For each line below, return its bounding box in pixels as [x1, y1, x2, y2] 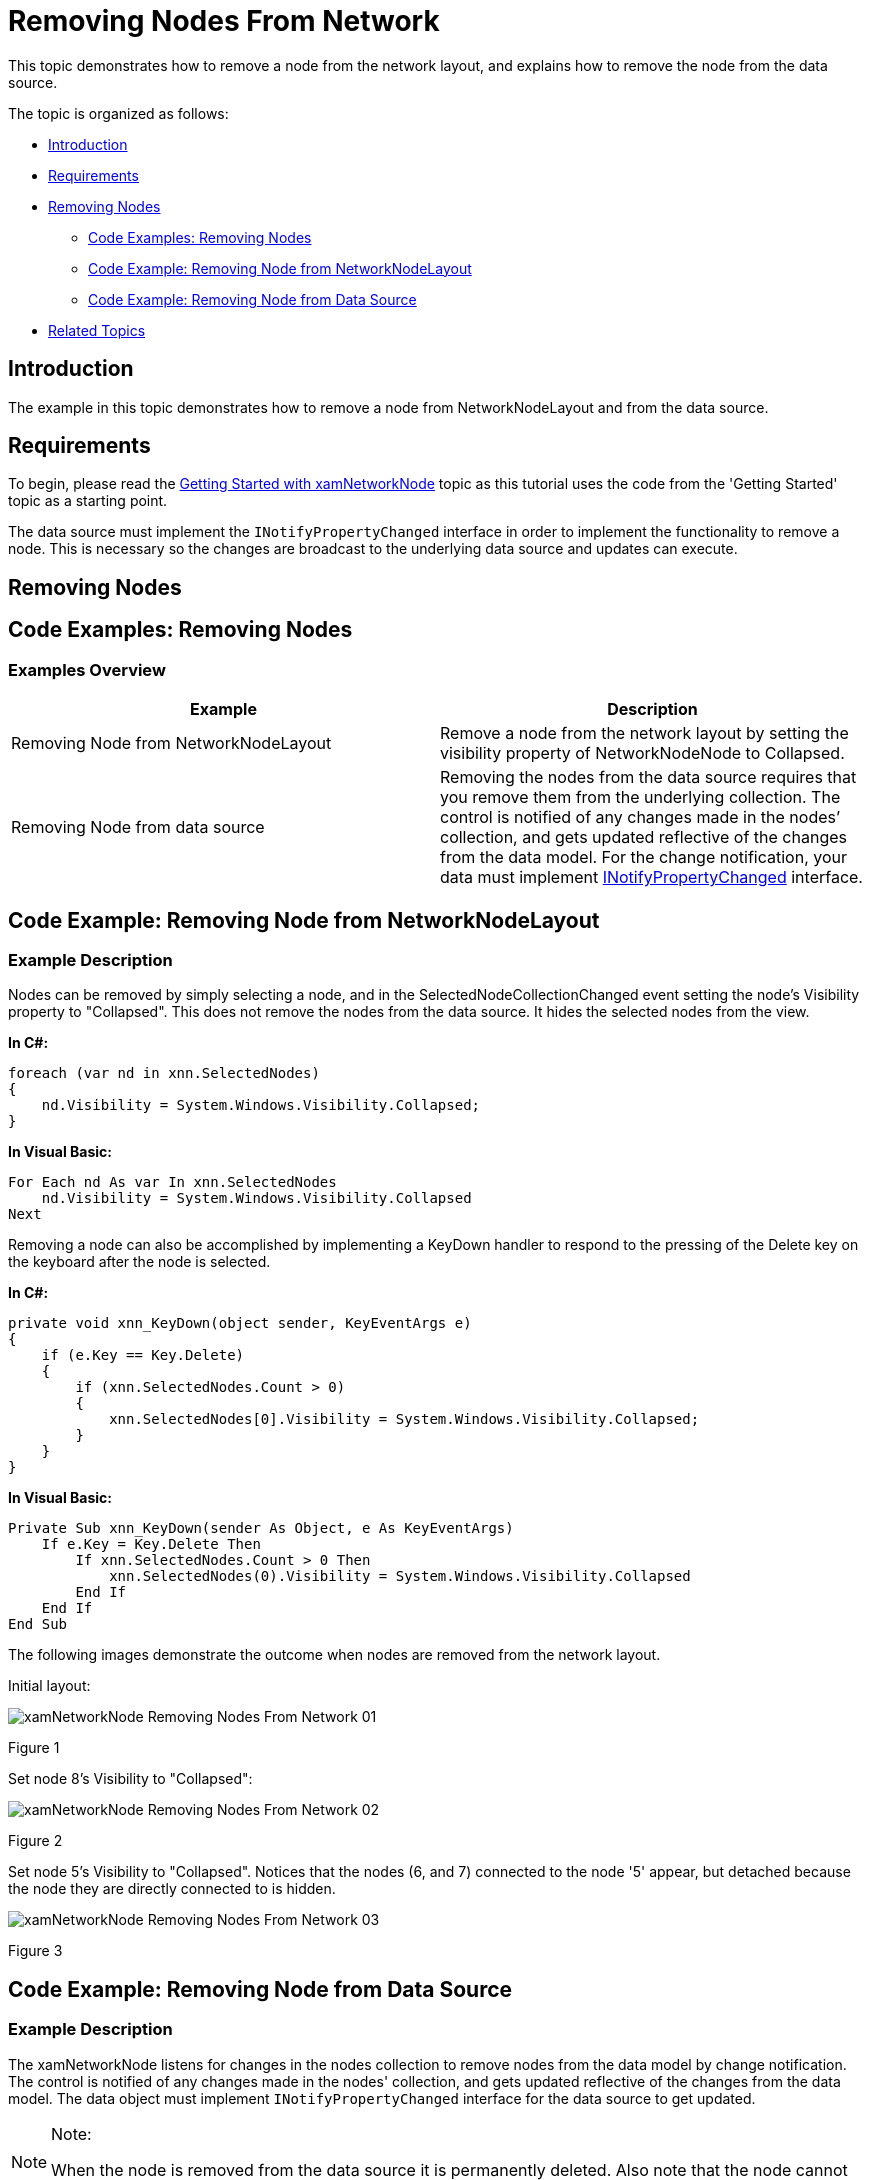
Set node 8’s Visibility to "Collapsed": [8, 1770, 253, 1788]
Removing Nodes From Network [8, 4, 440, 38]
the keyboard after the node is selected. [8, 1253, 271, 1271]
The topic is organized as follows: [8, 104, 229, 122]
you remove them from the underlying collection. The [440, 787, 841, 808]
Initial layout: [8, 1677, 91, 1695]
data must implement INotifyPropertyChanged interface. [440, 867, 863, 888]
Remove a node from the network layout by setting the [440, 723, 849, 744]
